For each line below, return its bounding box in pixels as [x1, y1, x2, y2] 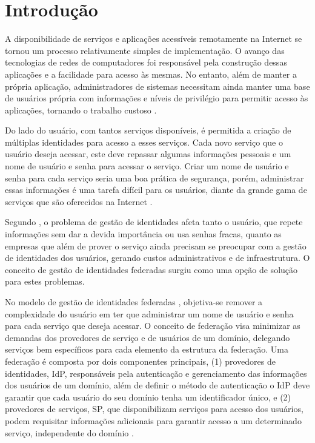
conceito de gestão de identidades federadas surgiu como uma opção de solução [5, 263, 298, 276]
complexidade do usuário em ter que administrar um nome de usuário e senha [5, 307, 294, 320]
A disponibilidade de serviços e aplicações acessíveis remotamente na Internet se [5, 32, 302, 45]
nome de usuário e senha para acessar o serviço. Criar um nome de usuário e [5, 160, 289, 172]
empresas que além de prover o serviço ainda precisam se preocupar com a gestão [5, 239, 307, 252]
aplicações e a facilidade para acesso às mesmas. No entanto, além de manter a [5, 67, 297, 80]
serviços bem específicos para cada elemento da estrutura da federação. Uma [5, 343, 288, 356]
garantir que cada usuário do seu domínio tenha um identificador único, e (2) [5, 390, 291, 403]
